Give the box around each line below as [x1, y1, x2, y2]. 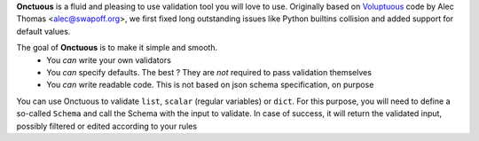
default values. [16, 26, 71, 36]
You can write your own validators [46, 54, 172, 66]
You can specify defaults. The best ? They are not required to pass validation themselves [46, 67, 373, 77]
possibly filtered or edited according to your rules [16, 121, 198, 131]
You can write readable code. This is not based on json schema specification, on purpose [46, 80, 374, 90]
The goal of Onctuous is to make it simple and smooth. [16, 43, 217, 53]
